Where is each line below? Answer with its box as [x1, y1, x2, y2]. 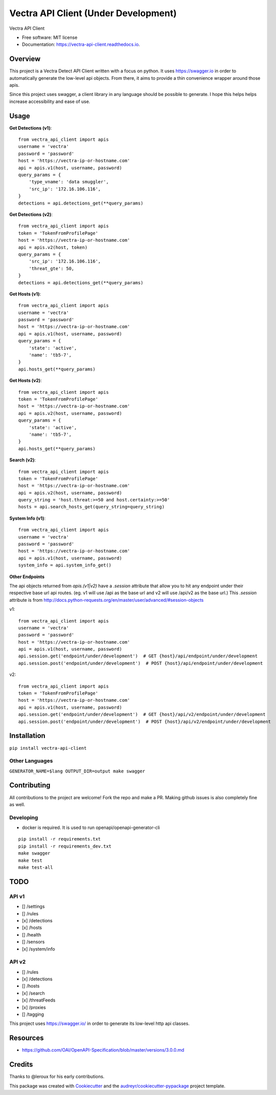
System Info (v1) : [9, 515, 45, 521]
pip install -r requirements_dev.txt [18, 843, 112, 849]
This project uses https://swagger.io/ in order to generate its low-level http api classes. [9, 1020, 190, 1027]
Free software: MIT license [22, 34, 78, 40]
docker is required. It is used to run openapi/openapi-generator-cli [22, 824, 160, 830]
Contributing [9, 781, 50, 790]
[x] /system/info [22, 946, 56, 952]
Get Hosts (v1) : [9, 291, 41, 297]
